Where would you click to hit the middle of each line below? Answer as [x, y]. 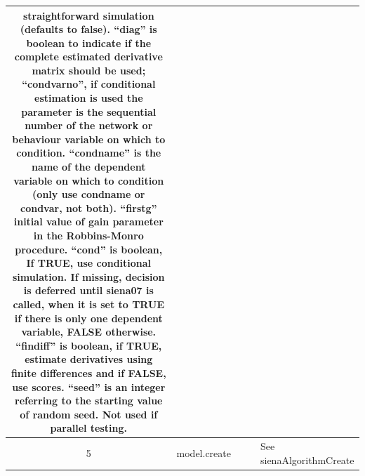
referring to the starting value [89, 401]
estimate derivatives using [89, 359]
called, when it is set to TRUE [88, 304]
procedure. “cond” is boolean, [89, 249]
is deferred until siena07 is [88, 290]
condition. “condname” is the [89, 153]
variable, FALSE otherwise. [89, 332]
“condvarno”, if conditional [89, 84]
